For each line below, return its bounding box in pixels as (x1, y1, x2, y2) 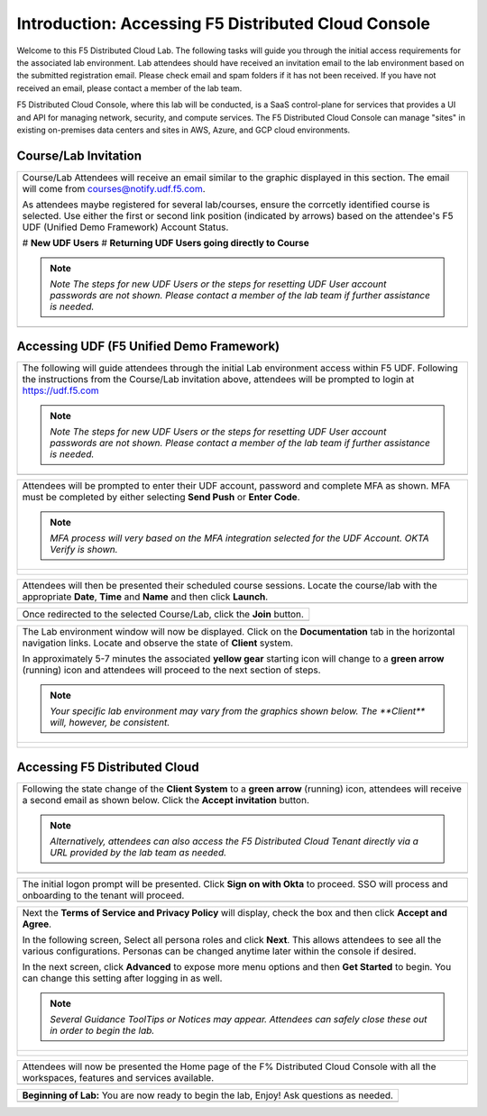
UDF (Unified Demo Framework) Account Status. (22, 221, 229, 233)
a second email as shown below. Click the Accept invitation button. (22, 793, 310, 806)
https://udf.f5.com (22, 384, 99, 397)
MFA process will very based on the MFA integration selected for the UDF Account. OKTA (50, 532, 429, 544)
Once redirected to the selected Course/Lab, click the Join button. (22, 608, 304, 621)
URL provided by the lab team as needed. (50, 846, 227, 858)
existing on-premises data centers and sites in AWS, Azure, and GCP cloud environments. (16, 124, 351, 135)
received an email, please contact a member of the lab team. (16, 82, 243, 94)
